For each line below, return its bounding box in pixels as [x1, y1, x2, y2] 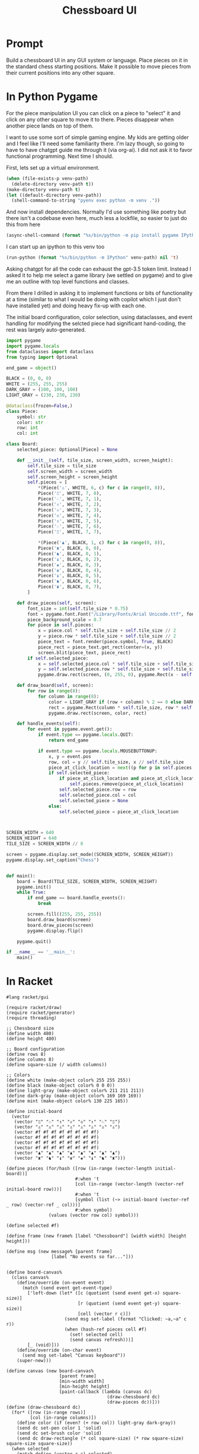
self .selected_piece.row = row [59, 787, 136, 793]
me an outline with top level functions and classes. [6, 278, 130, 285]
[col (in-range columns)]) [30, 1415, 97, 1421]
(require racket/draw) [6, 1005, 62, 1011]
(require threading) [6, 1015, 57, 1021]
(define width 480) [6, 1030, 54, 1037]
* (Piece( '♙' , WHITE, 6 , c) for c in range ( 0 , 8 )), [37, 485, 166, 491]
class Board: [6, 441, 38, 447]
